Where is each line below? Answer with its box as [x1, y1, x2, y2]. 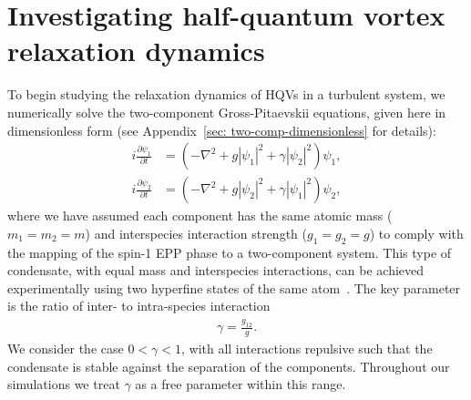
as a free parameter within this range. [135, 374, 346, 394]
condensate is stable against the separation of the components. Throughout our [7, 356, 450, 375]
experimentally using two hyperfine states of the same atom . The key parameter [7, 278, 461, 297]
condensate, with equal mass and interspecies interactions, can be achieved [7, 261, 425, 280]
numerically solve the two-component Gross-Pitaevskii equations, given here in [7, 102, 446, 121]
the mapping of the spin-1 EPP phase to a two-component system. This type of [7, 242, 452, 262]
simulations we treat [7, 374, 120, 394]
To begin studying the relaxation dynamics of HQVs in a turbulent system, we [7, 85, 445, 104]
